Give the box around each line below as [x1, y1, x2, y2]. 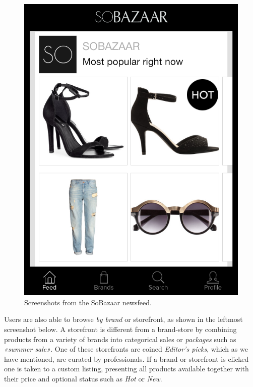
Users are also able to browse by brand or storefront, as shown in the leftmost [4, 314, 243, 324]
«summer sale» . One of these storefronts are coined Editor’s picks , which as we [4, 344, 248, 354]
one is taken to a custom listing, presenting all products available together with [4, 363, 249, 374]
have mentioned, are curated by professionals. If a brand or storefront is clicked [4, 353, 249, 364]
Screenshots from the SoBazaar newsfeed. [24, 297, 152, 307]
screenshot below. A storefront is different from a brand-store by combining [4, 324, 237, 335]
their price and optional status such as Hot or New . [4, 373, 162, 384]
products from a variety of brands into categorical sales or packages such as [4, 334, 236, 344]
